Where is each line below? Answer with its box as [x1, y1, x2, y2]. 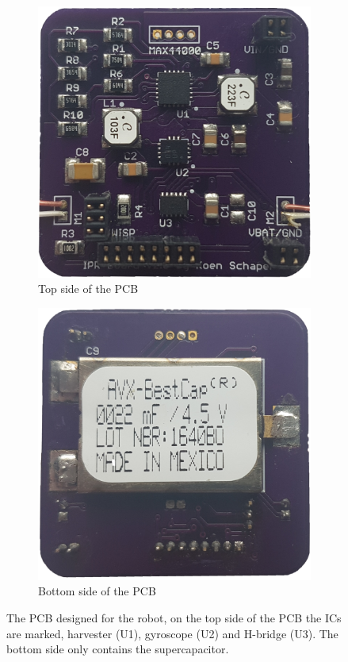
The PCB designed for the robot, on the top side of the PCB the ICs [6, 609, 342, 625]
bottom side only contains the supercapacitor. [6, 641, 229, 657]
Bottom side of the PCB [38, 583, 156, 599]
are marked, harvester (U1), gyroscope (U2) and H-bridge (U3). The [6, 625, 338, 641]
